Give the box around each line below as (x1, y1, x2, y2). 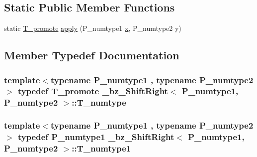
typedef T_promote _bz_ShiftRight (17, 85, 168, 97)
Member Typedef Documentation (4, 47, 179, 63)
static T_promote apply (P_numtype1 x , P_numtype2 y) (4, 23, 181, 33)
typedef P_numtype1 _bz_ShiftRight (17, 131, 174, 143)
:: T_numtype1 (72, 142, 131, 155)
